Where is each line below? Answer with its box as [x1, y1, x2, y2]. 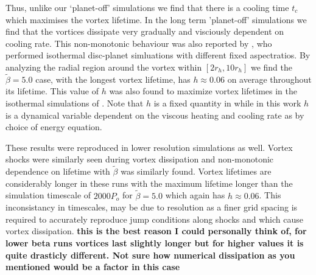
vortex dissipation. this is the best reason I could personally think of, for [5, 225, 307, 237]
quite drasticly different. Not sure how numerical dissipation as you [5, 248, 295, 261]
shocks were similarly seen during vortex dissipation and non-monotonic [5, 153, 274, 165]
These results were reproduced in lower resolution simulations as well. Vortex [5, 141, 293, 153]
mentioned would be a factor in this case [5, 260, 180, 273]
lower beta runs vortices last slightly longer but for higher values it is [5, 236, 304, 249]
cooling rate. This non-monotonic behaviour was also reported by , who [5, 37, 272, 49]
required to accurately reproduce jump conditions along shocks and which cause [5, 212, 303, 225]
